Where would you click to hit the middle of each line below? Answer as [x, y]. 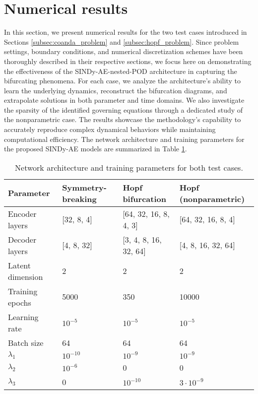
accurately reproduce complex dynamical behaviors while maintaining [110, 129]
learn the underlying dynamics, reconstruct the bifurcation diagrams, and [116, 90]
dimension [26, 276]
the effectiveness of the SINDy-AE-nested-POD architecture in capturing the [121, 71]
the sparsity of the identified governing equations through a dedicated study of [124, 109]
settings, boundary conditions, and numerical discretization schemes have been [124, 51]
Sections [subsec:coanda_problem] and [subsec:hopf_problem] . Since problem [122, 41]
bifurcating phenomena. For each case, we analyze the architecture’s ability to [122, 81]
